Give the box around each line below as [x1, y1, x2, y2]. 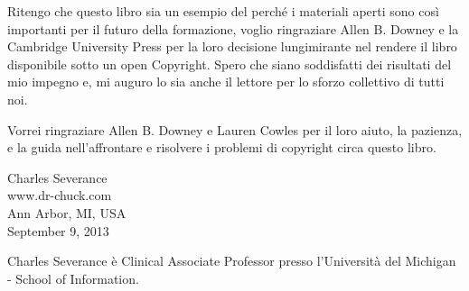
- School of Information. [7, 268, 139, 287]
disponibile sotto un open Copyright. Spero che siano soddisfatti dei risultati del [7, 54, 452, 73]
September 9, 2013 [7, 221, 109, 240]
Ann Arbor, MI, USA [7, 203, 127, 222]
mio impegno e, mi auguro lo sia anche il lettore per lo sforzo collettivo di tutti [7, 72, 445, 91]
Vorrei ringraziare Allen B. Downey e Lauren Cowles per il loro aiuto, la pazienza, [7, 120, 463, 139]
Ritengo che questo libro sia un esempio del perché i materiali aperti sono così [7, 2, 439, 20]
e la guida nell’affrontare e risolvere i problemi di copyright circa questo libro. [7, 138, 436, 157]
